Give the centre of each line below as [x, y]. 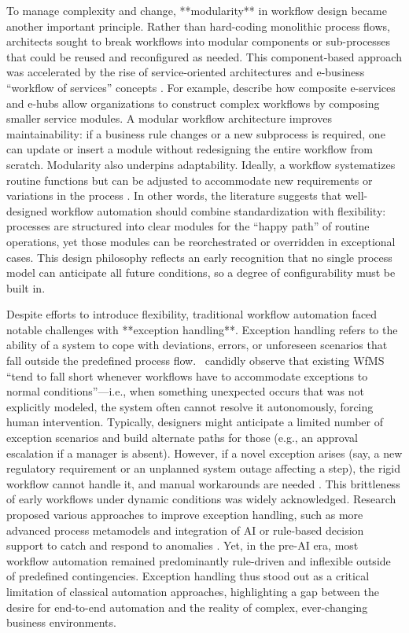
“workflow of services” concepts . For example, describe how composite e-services [201, 87]
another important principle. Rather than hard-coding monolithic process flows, [198, 26]
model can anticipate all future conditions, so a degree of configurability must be [201, 272]
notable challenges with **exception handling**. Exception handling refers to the [202, 329]
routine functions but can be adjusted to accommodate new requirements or [190, 180]
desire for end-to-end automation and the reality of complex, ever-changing [187, 607]
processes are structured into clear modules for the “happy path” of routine [188, 226]
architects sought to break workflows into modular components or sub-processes [199, 41]
